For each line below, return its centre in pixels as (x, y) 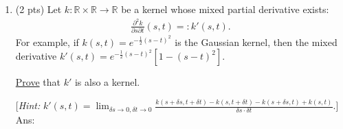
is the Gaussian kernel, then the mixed (256, 42)
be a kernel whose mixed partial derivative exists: (225, 9)
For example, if (47, 42)
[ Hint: (28, 105)
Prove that (38, 82)
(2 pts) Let (38, 9)
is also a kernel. (107, 82)
